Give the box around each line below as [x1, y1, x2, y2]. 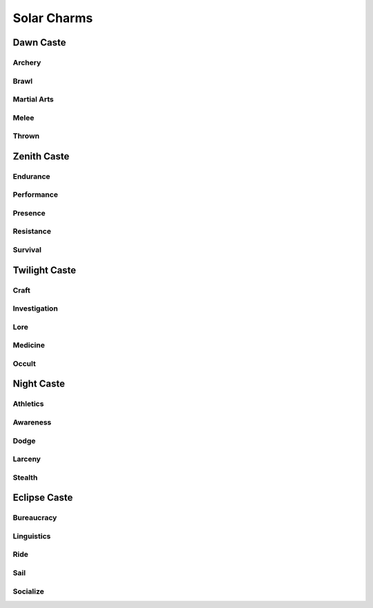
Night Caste [12, 378, 66, 390]
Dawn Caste [12, 37, 66, 48]
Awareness [12, 418, 52, 427]
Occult [12, 359, 36, 369]
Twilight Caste [12, 264, 77, 276]
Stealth [12, 473, 38, 482]
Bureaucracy [12, 513, 57, 522]
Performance [12, 190, 59, 199]
